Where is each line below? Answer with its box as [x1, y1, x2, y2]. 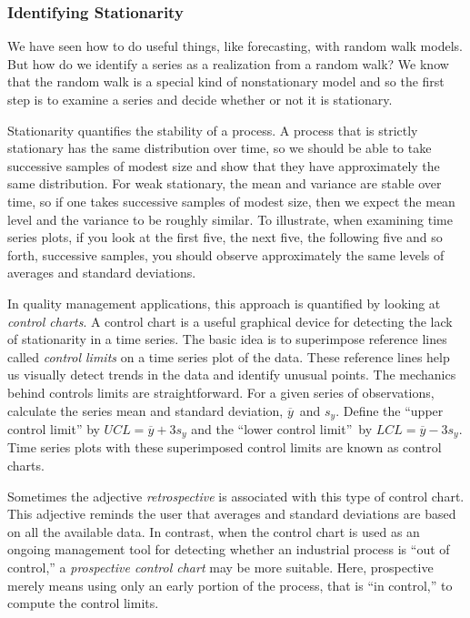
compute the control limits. [7, 593, 159, 613]
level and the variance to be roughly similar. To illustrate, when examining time [7, 209, 453, 228]
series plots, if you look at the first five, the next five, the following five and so [7, 228, 443, 247]
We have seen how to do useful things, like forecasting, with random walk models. [7, 36, 463, 56]
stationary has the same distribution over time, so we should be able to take [7, 138, 432, 157]
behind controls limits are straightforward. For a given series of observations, [7, 382, 435, 401]
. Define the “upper [335, 400, 444, 420]
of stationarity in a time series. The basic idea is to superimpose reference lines [7, 329, 447, 349]
